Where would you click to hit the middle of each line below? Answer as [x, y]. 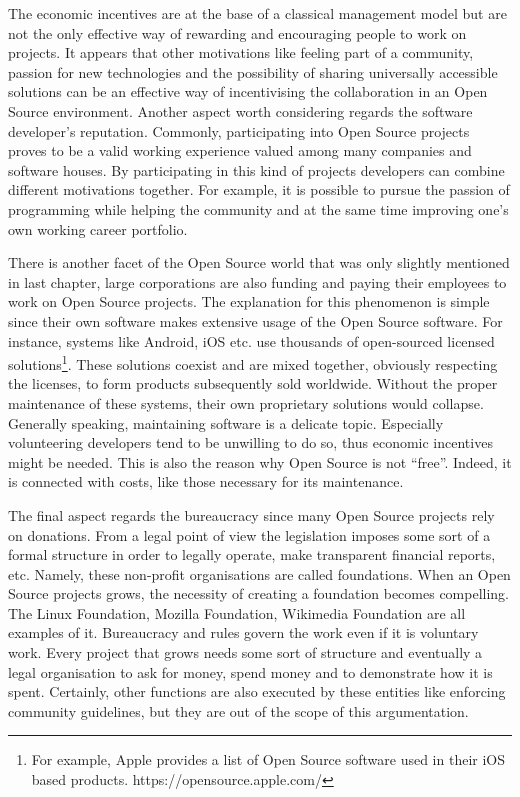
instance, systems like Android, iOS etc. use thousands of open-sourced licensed [251, 340]
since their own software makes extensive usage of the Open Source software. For [255, 320]
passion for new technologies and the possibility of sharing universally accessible [253, 71]
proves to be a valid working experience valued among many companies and [240, 150]
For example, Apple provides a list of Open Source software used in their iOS [268, 759]
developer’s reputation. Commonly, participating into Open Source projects [239, 130]
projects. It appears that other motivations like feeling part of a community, [241, 52]
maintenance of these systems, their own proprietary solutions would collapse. [246, 402]
